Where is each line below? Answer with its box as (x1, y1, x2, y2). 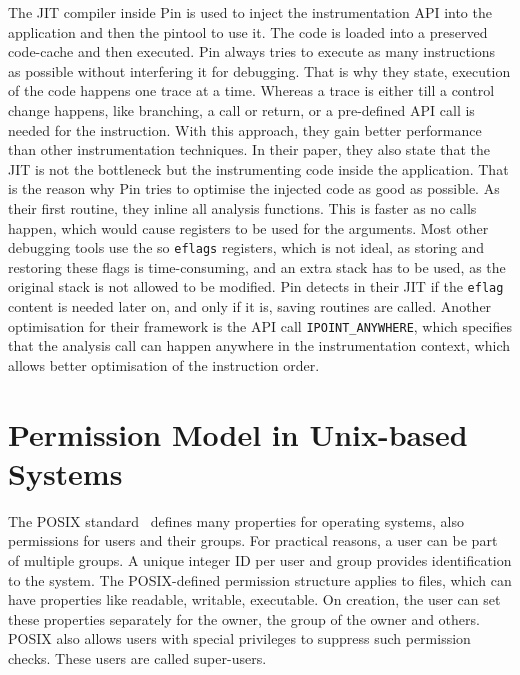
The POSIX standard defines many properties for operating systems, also (8, 510, 464, 531)
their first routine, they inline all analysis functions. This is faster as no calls (8, 197, 477, 218)
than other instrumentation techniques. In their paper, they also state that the (8, 139, 490, 160)
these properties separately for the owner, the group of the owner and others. (8, 608, 480, 629)
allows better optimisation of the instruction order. (8, 354, 320, 375)
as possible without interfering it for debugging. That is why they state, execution (8, 60, 511, 81)
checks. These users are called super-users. (8, 647, 267, 668)
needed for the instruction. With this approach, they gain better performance (8, 119, 482, 140)
